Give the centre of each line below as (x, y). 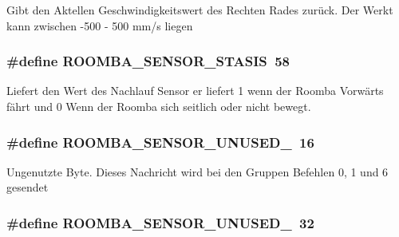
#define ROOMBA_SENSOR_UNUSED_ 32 (160, 222)
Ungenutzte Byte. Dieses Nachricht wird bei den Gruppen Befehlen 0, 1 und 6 (198, 171)
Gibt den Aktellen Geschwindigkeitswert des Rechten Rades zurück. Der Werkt (200, 10)
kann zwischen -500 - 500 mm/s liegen (100, 25)
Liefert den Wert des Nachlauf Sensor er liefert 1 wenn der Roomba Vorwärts (195, 91)
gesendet (28, 187)
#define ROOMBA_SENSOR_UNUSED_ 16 (160, 142)
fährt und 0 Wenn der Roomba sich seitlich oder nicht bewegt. (159, 106)
